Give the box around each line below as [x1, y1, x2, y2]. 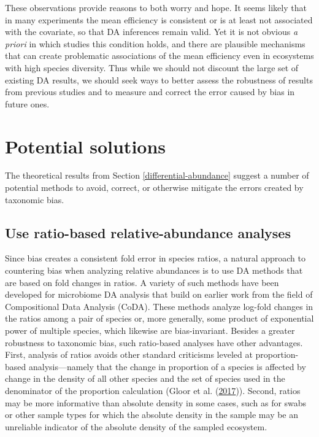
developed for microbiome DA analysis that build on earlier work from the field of [5, 288, 313, 301]
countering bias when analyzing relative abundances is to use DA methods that [5, 264, 303, 277]
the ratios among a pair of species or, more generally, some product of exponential [5, 312, 314, 325]
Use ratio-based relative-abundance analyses [5, 223, 291, 242]
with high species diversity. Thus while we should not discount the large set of [5, 61, 299, 74]
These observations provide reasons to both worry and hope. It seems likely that [5, 1, 307, 14]
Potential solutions [5, 133, 166, 158]
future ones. [5, 97, 50, 110]
